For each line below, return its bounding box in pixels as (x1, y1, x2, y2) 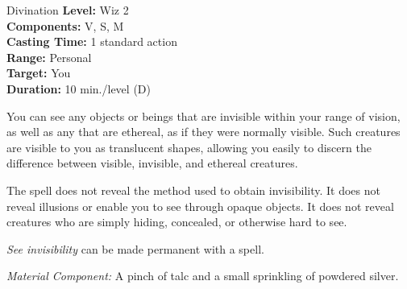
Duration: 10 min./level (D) (6, 80, 151, 97)
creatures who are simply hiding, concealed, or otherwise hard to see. (6, 213, 347, 230)
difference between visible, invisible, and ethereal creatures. (6, 155, 298, 171)
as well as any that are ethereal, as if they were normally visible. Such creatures (6, 123, 401, 140)
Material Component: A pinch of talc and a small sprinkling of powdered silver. (6, 267, 399, 284)
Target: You (6, 64, 71, 81)
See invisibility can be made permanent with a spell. (6, 240, 264, 257)
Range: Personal (6, 48, 92, 65)
